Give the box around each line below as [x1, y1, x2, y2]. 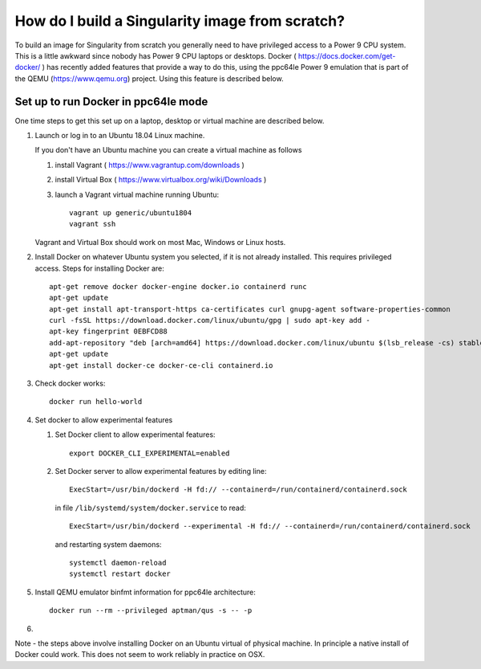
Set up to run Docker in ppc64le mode [14, 95, 208, 108]
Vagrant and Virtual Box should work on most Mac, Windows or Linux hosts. [34, 237, 286, 247]
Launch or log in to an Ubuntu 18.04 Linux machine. [34, 131, 205, 141]
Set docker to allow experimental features [34, 414, 173, 425]
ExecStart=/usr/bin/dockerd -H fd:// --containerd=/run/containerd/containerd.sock [69, 485, 408, 494]
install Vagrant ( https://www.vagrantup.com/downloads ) [55, 160, 245, 169]
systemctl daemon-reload [69, 558, 167, 567]
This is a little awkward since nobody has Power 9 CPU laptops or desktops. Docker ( [14, 51, 297, 60]
